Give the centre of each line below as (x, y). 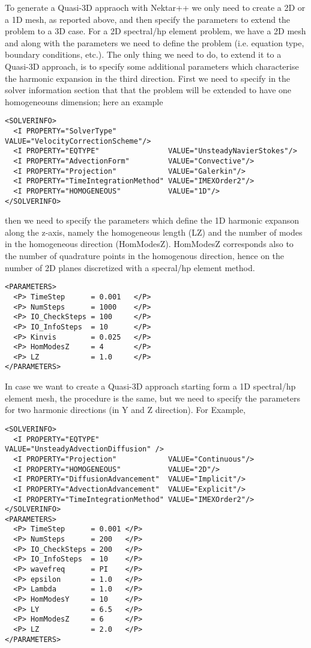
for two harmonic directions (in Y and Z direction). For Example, (125, 410)
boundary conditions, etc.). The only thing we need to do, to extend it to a (143, 54)
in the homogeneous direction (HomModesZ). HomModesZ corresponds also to (149, 244)
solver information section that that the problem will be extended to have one (148, 90)
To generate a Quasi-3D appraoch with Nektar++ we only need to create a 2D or (155, 7)
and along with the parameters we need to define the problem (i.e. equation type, (155, 42)
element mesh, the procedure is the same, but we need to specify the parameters (153, 398)
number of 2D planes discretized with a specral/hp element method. (130, 267)
